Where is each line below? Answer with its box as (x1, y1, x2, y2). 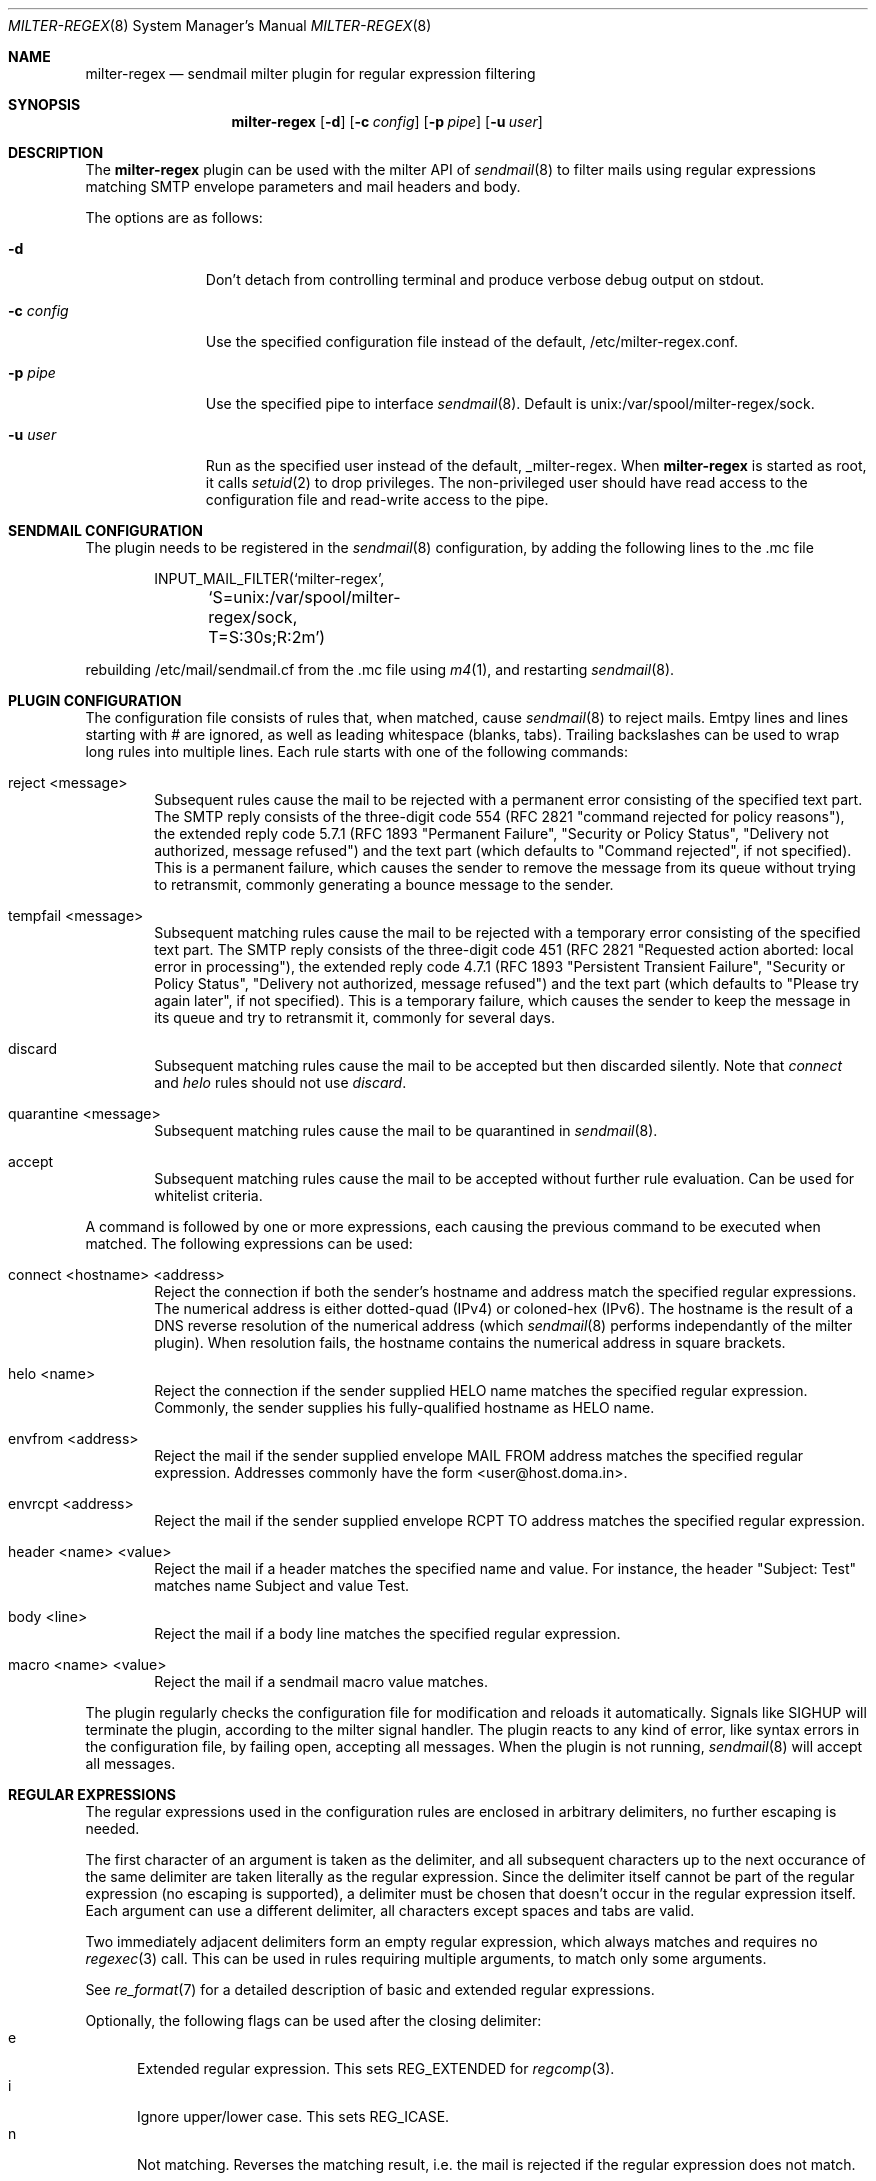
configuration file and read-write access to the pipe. (205, 491, 549, 508)
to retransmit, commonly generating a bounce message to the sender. (154, 876, 614, 893)
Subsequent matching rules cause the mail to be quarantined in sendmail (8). (154, 1122, 658, 1139)
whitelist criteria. (154, 1187, 263, 1204)
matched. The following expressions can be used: (85, 1235, 413, 1252)
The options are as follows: (85, 209, 263, 226)
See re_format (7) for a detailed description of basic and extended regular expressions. (85, 1981, 655, 1998)
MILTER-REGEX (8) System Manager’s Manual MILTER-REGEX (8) (8, 17, 432, 34)
